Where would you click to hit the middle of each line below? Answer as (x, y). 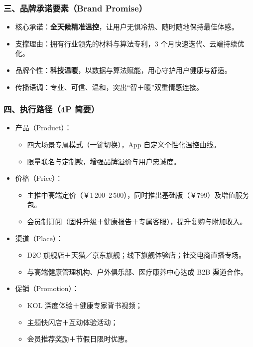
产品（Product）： (43, 128)
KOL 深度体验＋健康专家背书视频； (85, 305)
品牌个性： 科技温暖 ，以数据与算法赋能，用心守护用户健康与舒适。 (123, 70)
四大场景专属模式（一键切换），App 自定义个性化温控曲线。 (124, 144)
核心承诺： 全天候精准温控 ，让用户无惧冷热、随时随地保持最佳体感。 (127, 27)
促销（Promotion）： (47, 288)
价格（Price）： (39, 178)
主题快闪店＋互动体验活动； (72, 322)
